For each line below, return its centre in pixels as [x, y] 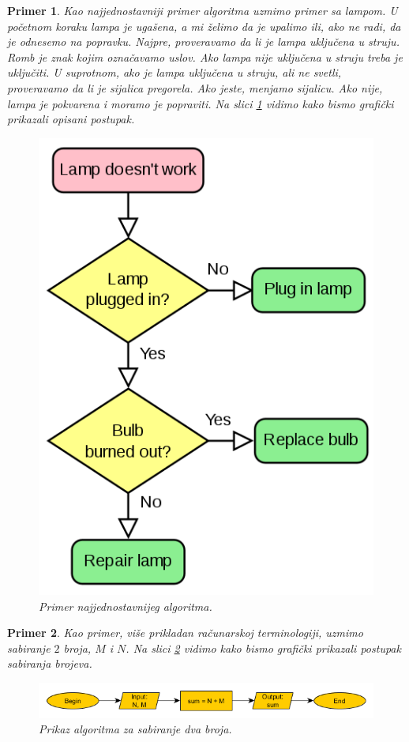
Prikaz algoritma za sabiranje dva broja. [135, 729]
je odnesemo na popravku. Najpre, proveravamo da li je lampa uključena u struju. [203, 41]
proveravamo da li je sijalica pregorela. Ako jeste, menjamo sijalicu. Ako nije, [195, 87]
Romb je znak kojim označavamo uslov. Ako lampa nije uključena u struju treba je [205, 56]
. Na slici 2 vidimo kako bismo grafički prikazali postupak [263, 648]
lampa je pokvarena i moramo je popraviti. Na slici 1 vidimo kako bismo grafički [201, 103]
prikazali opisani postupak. [71, 119]
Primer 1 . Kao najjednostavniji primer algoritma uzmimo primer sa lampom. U [203, 10]
